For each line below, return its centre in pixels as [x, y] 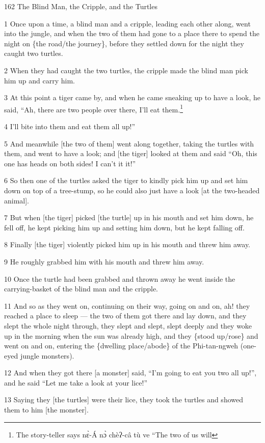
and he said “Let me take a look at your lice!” [76, 382]
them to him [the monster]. [46, 410]
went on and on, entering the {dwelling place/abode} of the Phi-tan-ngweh [121, 346]
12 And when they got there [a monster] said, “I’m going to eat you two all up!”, [130, 373]
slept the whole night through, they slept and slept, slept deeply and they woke [128, 325]
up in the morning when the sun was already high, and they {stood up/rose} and [131, 335]
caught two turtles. [34, 53]
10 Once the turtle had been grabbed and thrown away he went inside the [120, 278]
